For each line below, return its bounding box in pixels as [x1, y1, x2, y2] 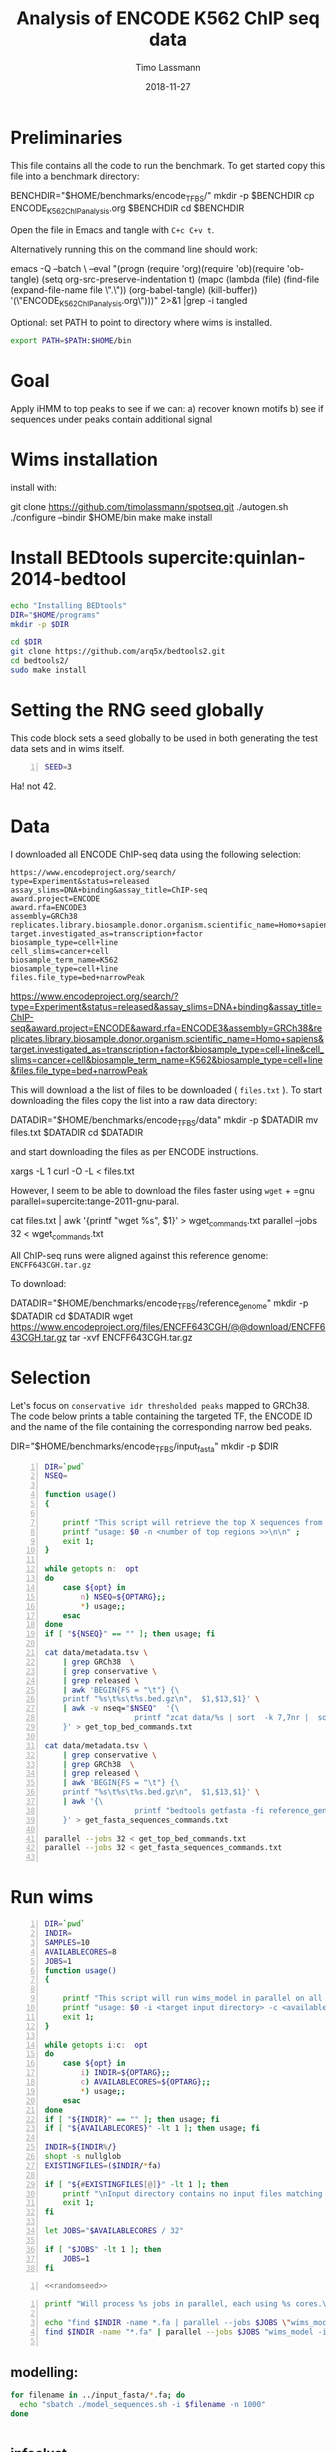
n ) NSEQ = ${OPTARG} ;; [80, 1592, 167, 1602]
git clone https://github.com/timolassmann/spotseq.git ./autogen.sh [10, 500, 289, 512]
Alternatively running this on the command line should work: [10, 243, 258, 256]
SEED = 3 [44, 762, 72, 772]
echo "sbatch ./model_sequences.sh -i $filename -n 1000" [19, 2400, 267, 2410]
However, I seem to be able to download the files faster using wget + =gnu [10, 1185, 315, 1197]
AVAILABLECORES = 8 [44, 1947, 117, 1957]
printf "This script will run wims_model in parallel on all [62, 1993, 323, 2004]
